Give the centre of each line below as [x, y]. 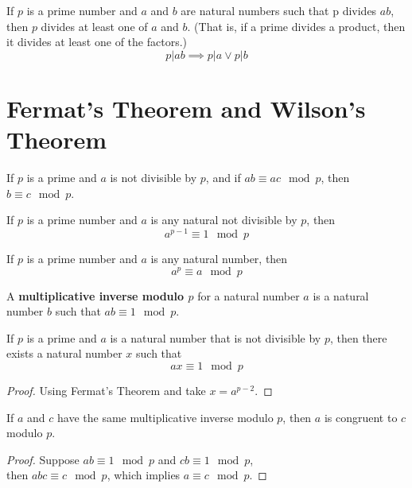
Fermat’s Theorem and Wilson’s [186, 108]
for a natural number [249, 295]
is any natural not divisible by [224, 220]
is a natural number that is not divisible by [216, 337]
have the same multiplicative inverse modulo [165, 417]
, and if [223, 178]
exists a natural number [64, 353]
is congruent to [361, 417]
